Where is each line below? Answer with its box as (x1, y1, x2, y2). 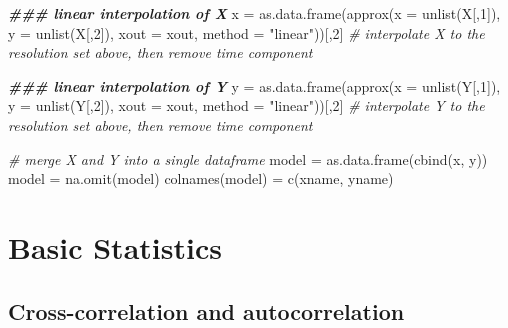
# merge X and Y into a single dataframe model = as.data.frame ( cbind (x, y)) (8, 148, 488, 169)
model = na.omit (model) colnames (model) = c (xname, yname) (8, 168, 394, 189)
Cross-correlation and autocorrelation (8, 295, 405, 326)
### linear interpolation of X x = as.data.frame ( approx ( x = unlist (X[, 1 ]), (8, 3, 501, 23)
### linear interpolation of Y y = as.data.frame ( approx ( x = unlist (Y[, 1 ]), (8, 75, 501, 96)
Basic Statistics (8, 226, 222, 267)
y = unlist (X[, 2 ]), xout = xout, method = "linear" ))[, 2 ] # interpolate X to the (8, 22, 485, 43)
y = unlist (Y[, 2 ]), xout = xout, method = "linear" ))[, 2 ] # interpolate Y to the (8, 95, 485, 116)
